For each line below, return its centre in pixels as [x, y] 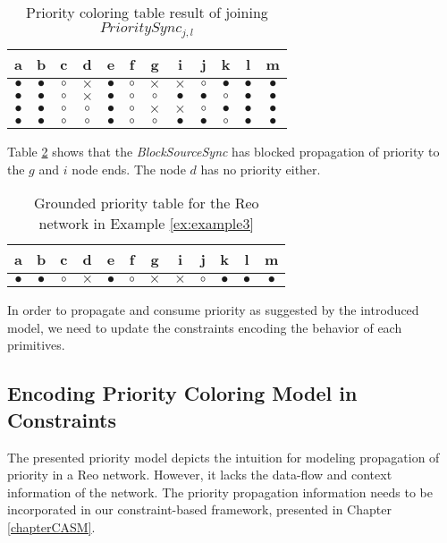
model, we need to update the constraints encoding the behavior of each [205, 327]
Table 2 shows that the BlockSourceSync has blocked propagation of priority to [223, 151]
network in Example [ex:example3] [146, 224]
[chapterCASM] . [51, 526]
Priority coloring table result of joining [147, 12]
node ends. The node [129, 169]
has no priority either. [261, 169]
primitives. [36, 345]
